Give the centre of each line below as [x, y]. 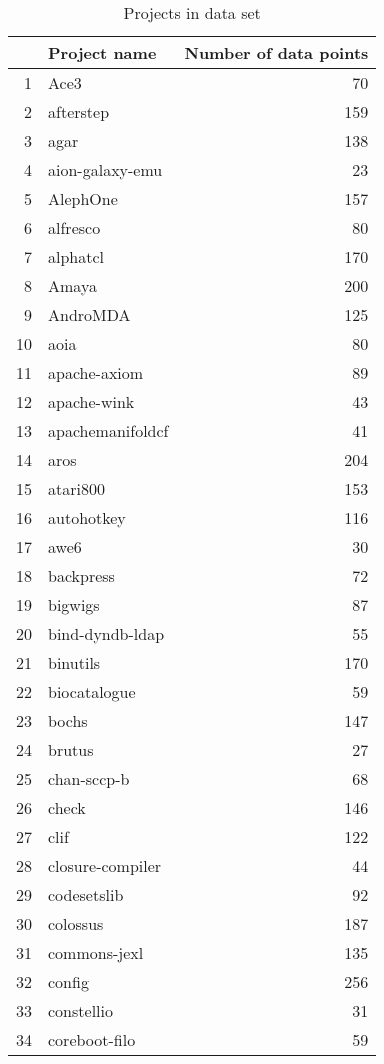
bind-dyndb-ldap [106, 633]
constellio [80, 1010]
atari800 [76, 488]
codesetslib [86, 894]
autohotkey [87, 517]
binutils [74, 662]
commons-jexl [96, 952]
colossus [76, 923]
